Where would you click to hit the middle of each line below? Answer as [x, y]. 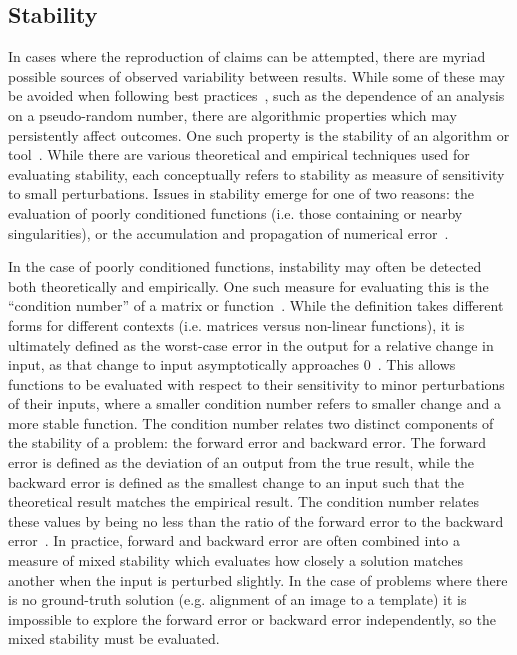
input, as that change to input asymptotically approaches [184, 364]
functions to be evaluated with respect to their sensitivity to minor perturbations [256, 383]
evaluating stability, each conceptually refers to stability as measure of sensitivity [256, 173]
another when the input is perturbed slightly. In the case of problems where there [258, 579]
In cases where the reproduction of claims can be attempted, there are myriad [247, 56]
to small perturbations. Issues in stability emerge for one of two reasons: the [241, 193]
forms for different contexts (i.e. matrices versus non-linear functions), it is [236, 324]
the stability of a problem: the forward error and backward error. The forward [247, 442]
